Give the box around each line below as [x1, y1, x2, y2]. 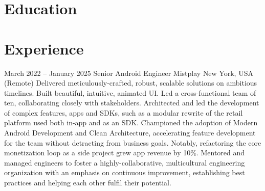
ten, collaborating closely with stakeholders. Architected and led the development [4, 97, 259, 108]
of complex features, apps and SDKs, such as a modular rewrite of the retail [4, 107, 243, 118]
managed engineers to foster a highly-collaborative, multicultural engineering [4, 157, 245, 168]
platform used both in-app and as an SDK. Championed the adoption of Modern [4, 117, 258, 128]
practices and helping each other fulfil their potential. [4, 177, 171, 188]
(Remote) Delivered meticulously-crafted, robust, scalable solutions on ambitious [4, 77, 257, 88]
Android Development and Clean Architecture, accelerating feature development [4, 127, 256, 138]
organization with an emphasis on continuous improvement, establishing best [4, 167, 245, 178]
